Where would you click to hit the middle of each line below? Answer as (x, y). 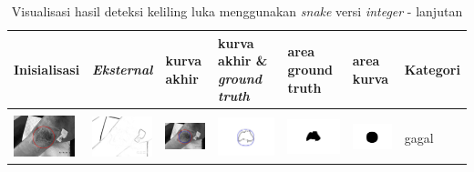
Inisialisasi (47, 69)
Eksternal (123, 69)
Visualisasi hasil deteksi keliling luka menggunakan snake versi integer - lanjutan (237, 11)
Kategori (432, 69)
